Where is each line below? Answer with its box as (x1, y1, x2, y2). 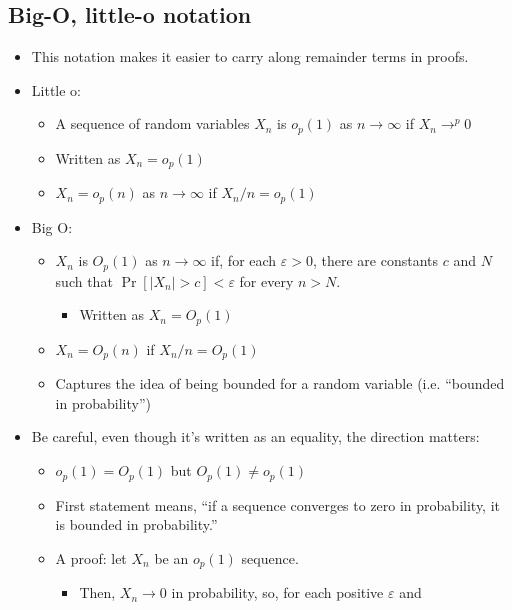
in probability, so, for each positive (171, 582, 384, 603)
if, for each (211, 250, 277, 271)
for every (239, 270, 294, 291)
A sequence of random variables (55, 113, 250, 134)
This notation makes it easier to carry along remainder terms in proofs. (31, 46, 469, 67)
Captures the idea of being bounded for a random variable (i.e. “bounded (55, 373, 505, 394)
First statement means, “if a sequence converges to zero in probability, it (55, 494, 501, 515)
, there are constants (312, 250, 439, 271)
